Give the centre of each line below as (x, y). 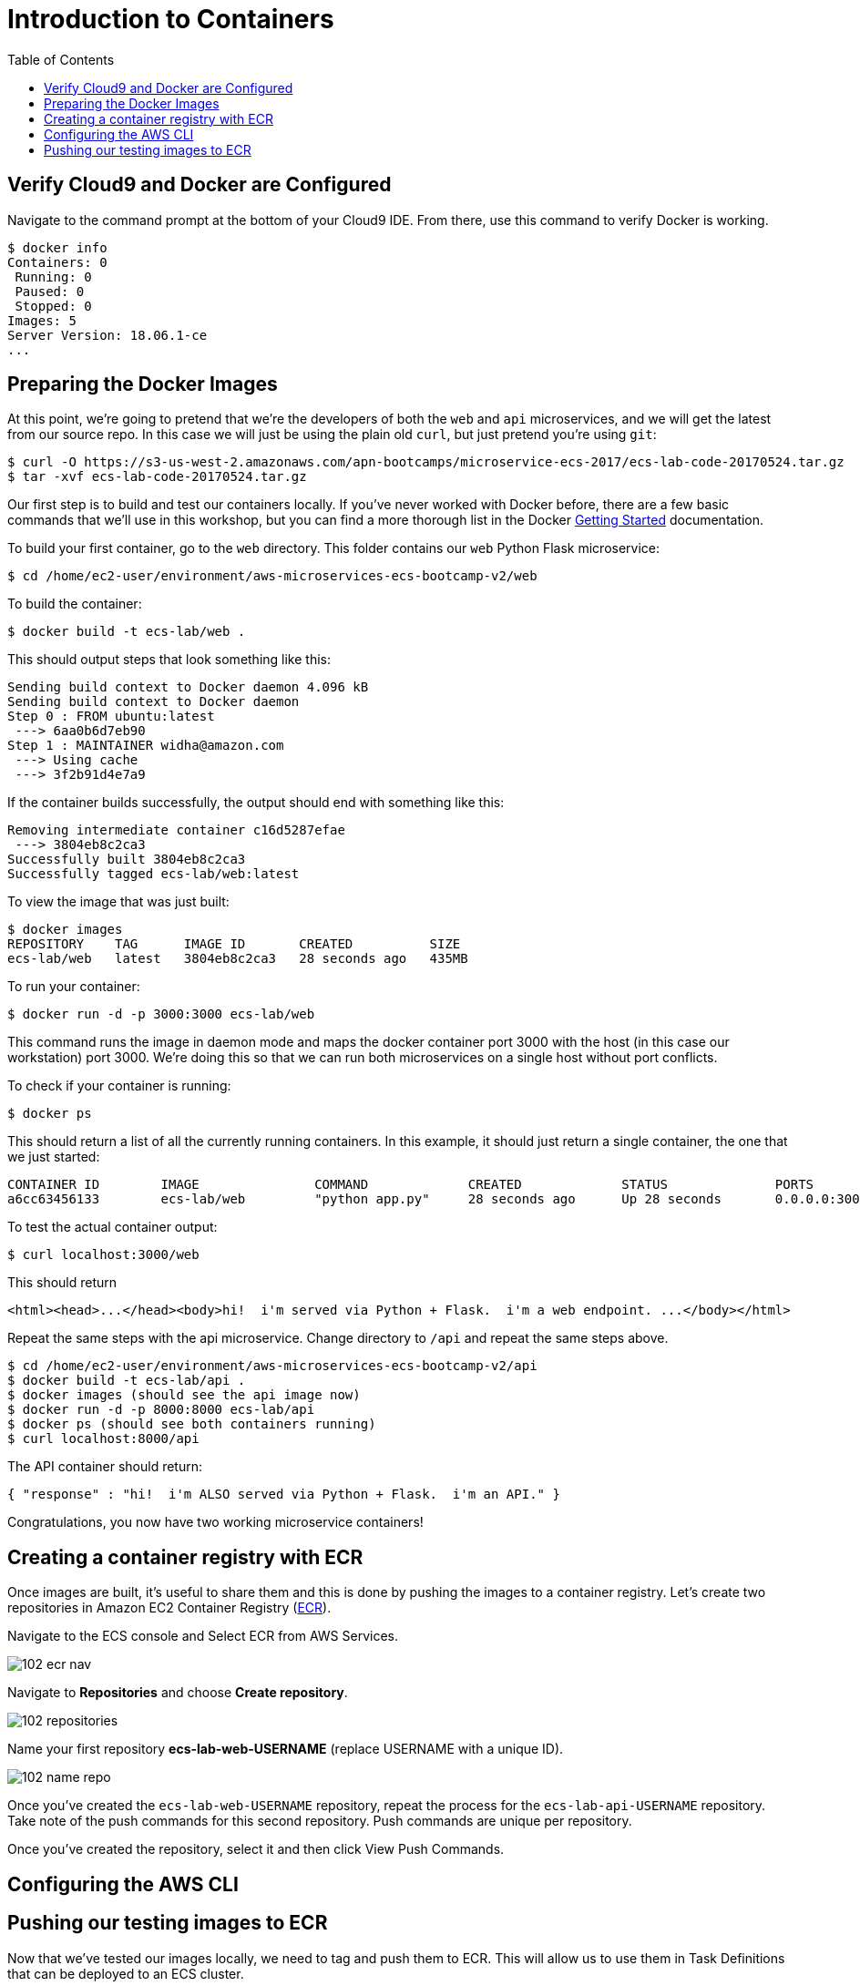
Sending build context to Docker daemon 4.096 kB (188, 687)
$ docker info (57, 247)
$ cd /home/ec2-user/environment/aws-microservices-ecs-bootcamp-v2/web (272, 576)
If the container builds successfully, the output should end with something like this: (256, 803)
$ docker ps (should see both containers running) (192, 1424)
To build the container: (75, 604)
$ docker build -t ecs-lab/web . (127, 632)
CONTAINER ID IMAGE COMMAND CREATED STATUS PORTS (411, 1185)
